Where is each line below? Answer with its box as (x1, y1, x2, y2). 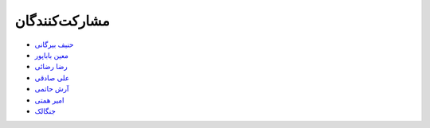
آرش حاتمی (34, 84, 69, 94)
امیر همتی (34, 95, 64, 105)
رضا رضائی (34, 62, 68, 72)
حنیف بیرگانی (34, 40, 74, 49)
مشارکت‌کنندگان (14, 12, 111, 29)
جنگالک (34, 106, 56, 115)
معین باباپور (34, 50, 69, 60)
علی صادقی (34, 72, 70, 83)
